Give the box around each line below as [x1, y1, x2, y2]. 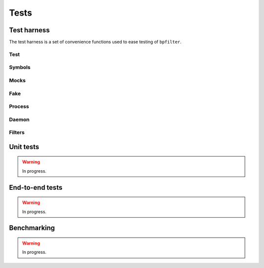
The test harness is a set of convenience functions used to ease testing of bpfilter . [9, 39, 182, 45]
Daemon [9, 116, 30, 123]
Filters [9, 129, 25, 136]
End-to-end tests [9, 183, 63, 192]
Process [9, 103, 29, 110]
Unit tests [9, 142, 39, 151]
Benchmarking [9, 224, 55, 232]
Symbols [9, 64, 31, 71]
